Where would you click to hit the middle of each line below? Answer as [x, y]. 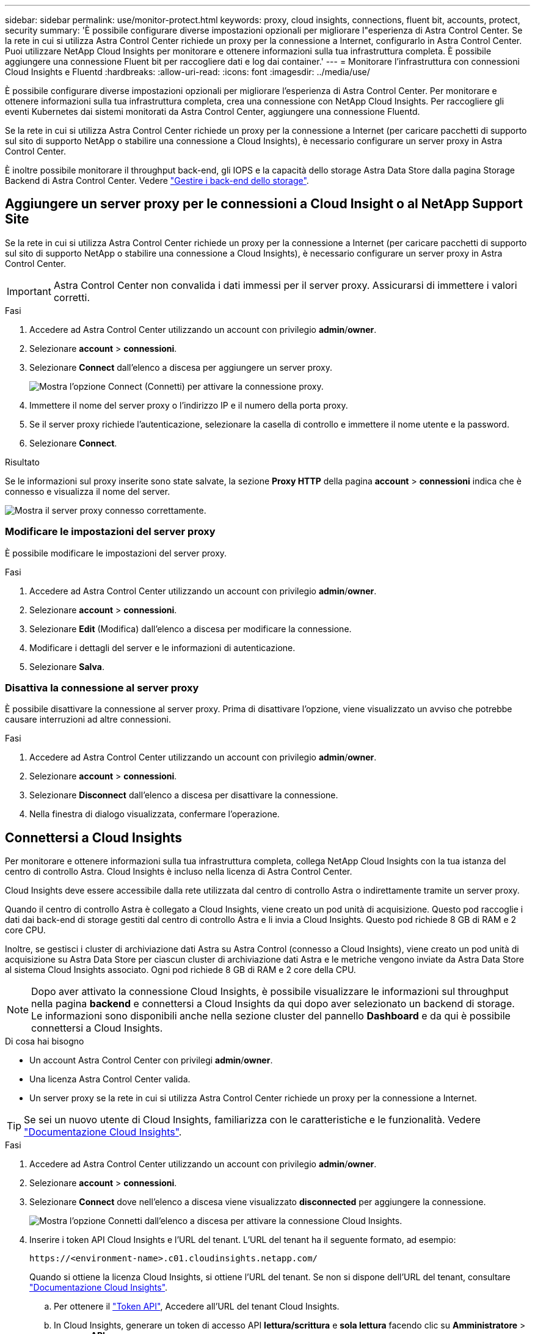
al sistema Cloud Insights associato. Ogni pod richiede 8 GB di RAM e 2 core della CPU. [180, 970]
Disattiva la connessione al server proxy [102, 687]
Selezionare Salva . [67, 666]
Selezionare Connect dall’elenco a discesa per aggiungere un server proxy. [181, 367]
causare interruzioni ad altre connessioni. [88, 720]
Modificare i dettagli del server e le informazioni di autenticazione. [162, 647]
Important [29, 291]
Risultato [23, 462]
